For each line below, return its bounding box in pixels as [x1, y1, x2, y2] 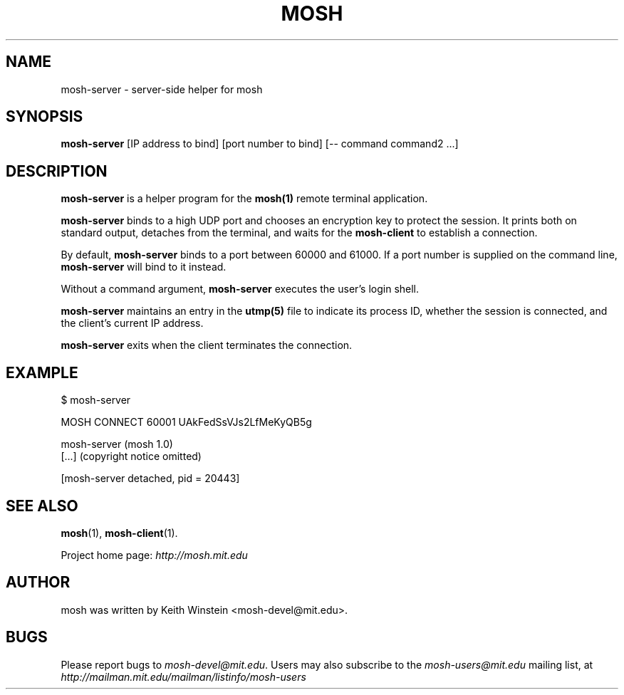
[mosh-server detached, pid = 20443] [61, 472, 240, 485]
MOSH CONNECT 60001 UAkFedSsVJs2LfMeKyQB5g [61, 416, 312, 429]
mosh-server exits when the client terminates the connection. [61, 339, 353, 352]
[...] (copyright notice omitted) [61, 450, 202, 463]
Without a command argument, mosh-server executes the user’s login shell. [61, 283, 420, 296]
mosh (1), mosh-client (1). [61, 526, 178, 539]
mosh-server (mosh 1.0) [61, 438, 173, 451]
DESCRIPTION [6, 162, 108, 180]
